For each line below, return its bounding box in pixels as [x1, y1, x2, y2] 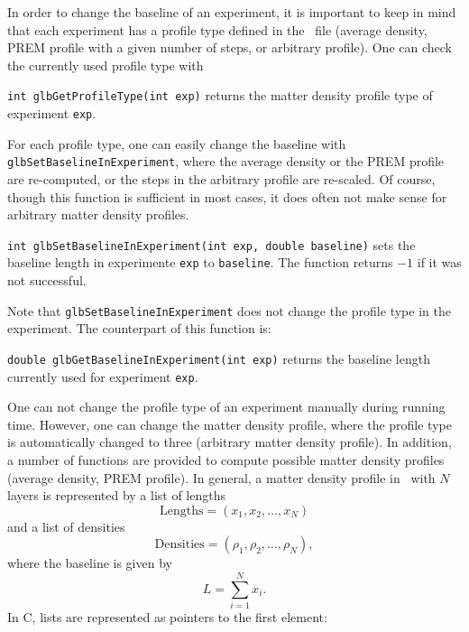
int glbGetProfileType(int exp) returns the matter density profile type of [7, 86, 433, 105]
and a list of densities [7, 516, 125, 535]
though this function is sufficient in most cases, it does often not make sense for [7, 187, 447, 206]
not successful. [7, 271, 87, 290]
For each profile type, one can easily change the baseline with [7, 134, 346, 153]
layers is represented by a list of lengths [7, 486, 225, 505]
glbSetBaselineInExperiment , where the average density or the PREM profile [7, 152, 445, 171]
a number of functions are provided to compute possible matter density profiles [7, 450, 445, 469]
